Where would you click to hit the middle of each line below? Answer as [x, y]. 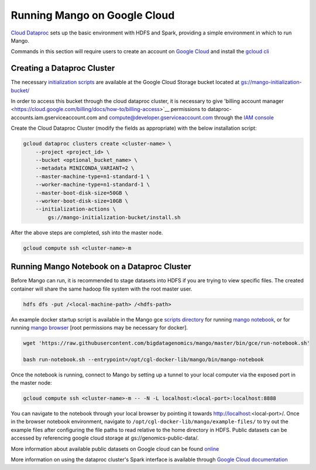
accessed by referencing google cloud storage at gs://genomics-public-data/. [105, 438]
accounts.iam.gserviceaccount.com [54, 117]
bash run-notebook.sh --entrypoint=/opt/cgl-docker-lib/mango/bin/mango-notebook [144, 359]
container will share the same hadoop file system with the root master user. [102, 289]
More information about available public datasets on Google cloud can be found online [115, 449]
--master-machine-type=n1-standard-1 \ [93, 176]
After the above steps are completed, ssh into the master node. [87, 232]
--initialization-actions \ [76, 209]
